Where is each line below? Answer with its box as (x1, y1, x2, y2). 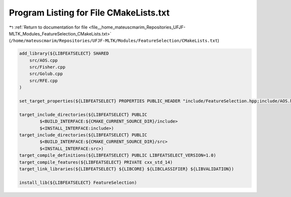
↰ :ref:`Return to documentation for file (9, 24, 88, 30)
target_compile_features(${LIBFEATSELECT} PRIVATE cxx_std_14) (19, 159, 173, 165)
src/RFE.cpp (29, 78, 58, 83)
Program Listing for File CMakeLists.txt (9, 7, 170, 18)
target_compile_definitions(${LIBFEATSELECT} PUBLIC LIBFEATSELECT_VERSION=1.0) (19, 153, 216, 158)
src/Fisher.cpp (29, 65, 65, 70)
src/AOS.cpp (29, 57, 58, 63)
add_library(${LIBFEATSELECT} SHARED (19, 51, 109, 56)
